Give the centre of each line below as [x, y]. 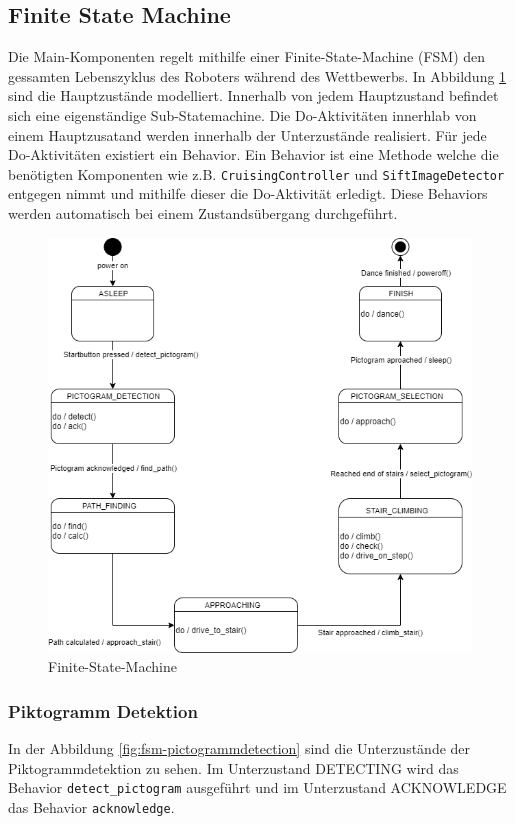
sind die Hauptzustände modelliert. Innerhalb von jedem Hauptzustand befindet [253, 95]
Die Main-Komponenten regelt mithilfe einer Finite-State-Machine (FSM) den [247, 56]
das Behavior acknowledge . [91, 806]
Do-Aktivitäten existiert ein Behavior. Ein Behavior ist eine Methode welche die [253, 154]
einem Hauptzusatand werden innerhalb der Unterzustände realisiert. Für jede [247, 134]
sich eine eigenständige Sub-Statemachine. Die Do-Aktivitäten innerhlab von [242, 114]
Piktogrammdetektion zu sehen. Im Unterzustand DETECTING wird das [233, 767]
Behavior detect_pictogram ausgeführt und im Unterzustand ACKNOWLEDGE [257, 787]
